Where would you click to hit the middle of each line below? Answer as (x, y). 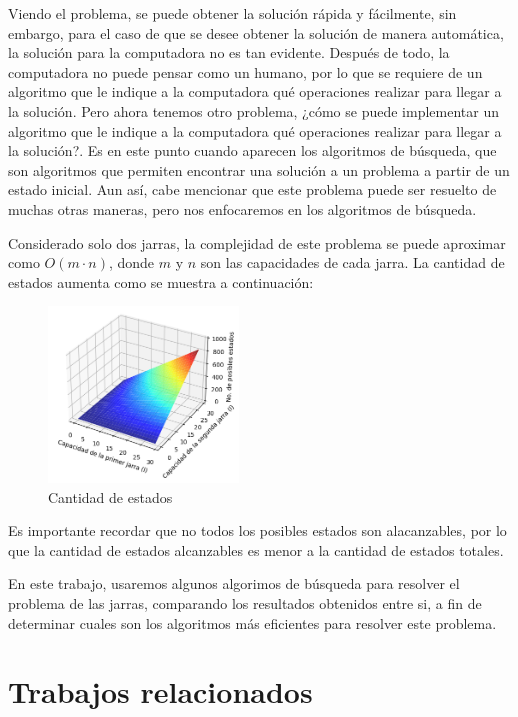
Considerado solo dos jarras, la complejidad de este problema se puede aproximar (257, 242)
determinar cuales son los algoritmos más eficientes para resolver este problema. (252, 622)
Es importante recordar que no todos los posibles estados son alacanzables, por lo (257, 530)
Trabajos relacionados (160, 691)
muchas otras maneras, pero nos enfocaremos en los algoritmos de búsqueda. (242, 208)
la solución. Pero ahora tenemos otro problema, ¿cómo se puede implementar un (253, 110)
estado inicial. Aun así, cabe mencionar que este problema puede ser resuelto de (252, 189)
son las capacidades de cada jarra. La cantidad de (352, 262)
